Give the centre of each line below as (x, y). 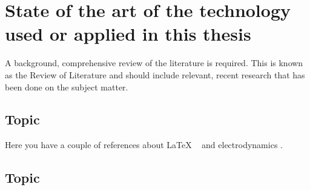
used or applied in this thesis (128, 34)
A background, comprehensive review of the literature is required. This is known (154, 63)
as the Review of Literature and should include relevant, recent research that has (155, 74)
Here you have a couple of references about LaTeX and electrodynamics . (144, 145)
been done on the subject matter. (67, 87)
